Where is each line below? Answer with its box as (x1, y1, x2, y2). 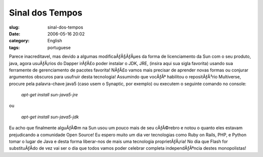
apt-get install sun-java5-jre (21, 92, 78, 98)
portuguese (47, 44, 71, 51)
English (47, 38, 62, 44)
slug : (9, 24, 19, 30)
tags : (9, 44, 20, 51)
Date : (9, 31, 20, 36)
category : (9, 38, 30, 44)
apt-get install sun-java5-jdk (21, 114, 79, 120)
